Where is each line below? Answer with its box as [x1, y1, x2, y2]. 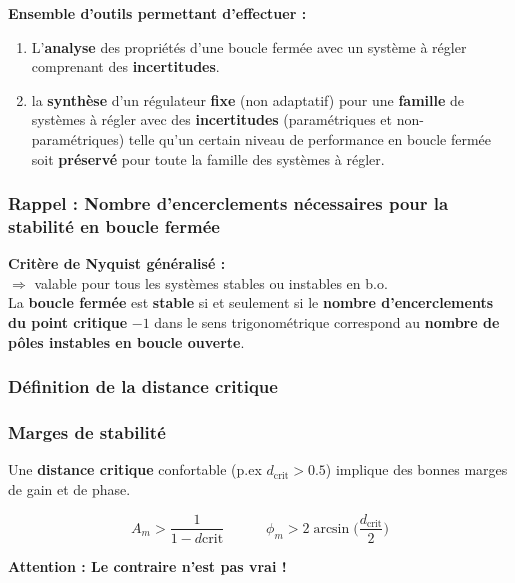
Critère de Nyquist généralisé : [8, 253, 226, 274]
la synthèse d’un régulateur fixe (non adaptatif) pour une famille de [31, 89, 465, 110]
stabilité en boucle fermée [8, 214, 220, 238]
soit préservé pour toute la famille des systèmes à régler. [31, 148, 385, 169]
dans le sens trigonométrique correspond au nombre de [154, 312, 500, 333]
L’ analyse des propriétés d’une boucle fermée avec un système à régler [31, 36, 467, 57]
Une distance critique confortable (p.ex [8, 459, 262, 480]
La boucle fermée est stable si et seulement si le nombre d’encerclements [8, 292, 494, 313]
